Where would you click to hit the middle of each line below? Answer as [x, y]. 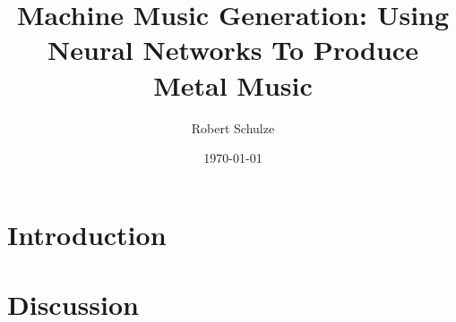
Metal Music [233, 85]
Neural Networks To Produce [233, 50]
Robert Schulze [233, 127]
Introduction [87, 234]
